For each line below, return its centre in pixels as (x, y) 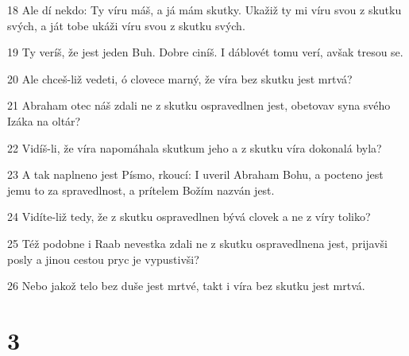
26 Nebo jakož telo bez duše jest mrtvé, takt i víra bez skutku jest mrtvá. (186, 286)
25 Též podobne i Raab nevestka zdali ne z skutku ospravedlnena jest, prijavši (197, 243)
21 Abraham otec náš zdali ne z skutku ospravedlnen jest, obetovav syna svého (199, 105)
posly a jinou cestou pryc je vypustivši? (103, 259)
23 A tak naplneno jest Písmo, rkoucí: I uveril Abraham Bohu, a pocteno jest (195, 174)
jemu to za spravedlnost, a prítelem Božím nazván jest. (141, 190)
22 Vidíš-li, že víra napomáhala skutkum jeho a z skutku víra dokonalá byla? (195, 147)
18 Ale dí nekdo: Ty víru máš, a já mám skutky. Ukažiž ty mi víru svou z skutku (204, 10)
